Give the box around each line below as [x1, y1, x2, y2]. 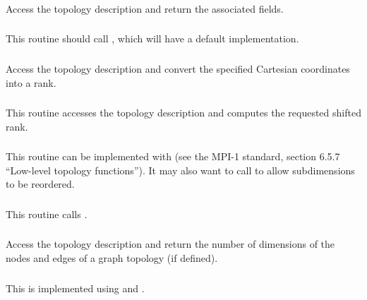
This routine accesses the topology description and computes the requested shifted [6, 105, 361, 120]
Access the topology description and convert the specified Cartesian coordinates [6, 61, 350, 76]
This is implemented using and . [6, 280, 145, 295]
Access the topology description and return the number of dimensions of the [6, 236, 335, 251]
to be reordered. [6, 176, 75, 191]
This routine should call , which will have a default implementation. [6, 31, 299, 46]
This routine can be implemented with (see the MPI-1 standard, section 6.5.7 [6, 149, 340, 164]
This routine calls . [6, 206, 88, 221]
